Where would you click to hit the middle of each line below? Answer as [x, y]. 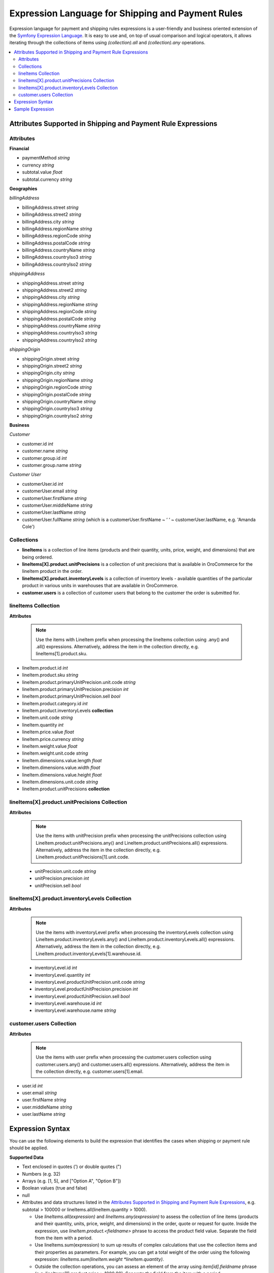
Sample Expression [34, 109]
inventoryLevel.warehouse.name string [75, 1010]
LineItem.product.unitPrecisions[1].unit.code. [82, 857]
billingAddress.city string [48, 222]
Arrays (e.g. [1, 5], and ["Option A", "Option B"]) [72, 1181]
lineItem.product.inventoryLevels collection [68, 711]
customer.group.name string [52, 465]
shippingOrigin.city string [48, 373]
